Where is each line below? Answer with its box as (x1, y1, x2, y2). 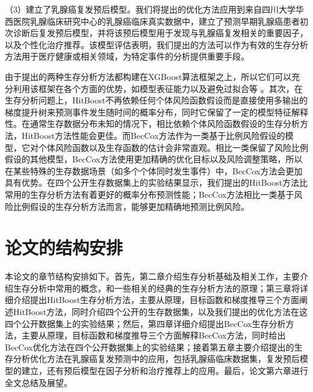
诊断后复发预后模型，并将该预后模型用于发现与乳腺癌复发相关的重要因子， (13, 26, 308, 39)
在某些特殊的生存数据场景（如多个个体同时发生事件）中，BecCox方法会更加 (5, 164, 303, 177)
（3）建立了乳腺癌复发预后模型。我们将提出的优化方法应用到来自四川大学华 (5, 3, 304, 15)
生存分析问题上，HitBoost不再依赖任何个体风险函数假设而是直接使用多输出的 (5, 94, 308, 106)
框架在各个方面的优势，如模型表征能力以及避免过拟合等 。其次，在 (38, 82, 303, 94)
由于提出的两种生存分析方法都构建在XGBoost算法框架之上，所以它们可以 (5, 70, 292, 82)
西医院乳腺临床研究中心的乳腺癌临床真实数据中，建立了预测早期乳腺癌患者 (5, 14, 300, 27)
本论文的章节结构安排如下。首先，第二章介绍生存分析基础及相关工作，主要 (5, 270, 300, 283)
